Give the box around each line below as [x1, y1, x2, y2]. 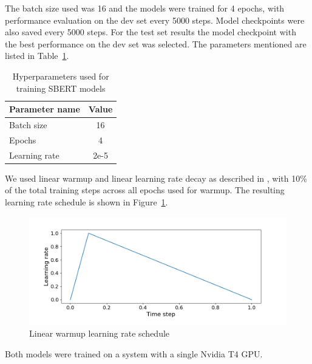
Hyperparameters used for [12, 69, 109, 82]
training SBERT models [16, 81, 106, 94]
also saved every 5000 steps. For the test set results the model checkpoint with [5, 26, 296, 38]
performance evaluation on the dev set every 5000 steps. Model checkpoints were [5, 13, 305, 26]
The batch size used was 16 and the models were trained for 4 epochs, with [5, 2, 285, 14]
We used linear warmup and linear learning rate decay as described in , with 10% [5, 171, 307, 184]
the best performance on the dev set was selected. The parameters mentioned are [5, 37, 307, 50]
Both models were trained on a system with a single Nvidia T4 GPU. [5, 347, 263, 360]
